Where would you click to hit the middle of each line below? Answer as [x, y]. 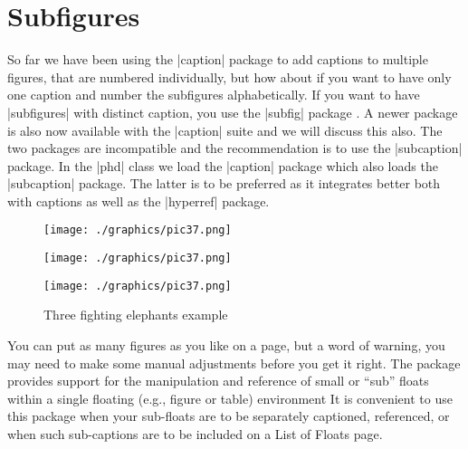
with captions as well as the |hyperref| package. [138, 201]
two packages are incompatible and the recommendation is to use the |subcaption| [235, 148]
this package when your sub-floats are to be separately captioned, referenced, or [229, 416]
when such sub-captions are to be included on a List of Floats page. [195, 434]
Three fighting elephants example [136, 315]
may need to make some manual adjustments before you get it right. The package [234, 363]
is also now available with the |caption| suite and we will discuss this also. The [225, 130]
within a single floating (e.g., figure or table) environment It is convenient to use [230, 398]
